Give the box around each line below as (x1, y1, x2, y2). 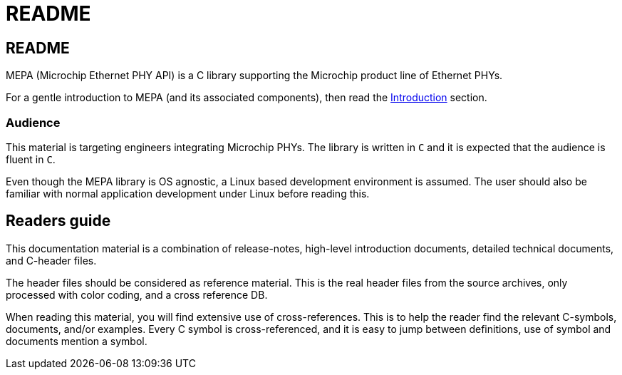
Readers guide (6, 212, 111, 230)
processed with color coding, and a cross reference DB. (6, 288, 268, 301)
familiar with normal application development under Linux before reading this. (6, 187, 370, 200)
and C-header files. (6, 254, 97, 267)
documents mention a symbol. (6, 334, 147, 347)
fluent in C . (6, 153, 56, 165)
